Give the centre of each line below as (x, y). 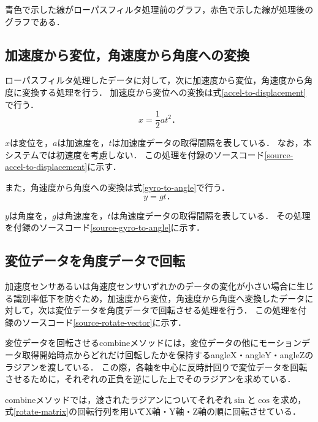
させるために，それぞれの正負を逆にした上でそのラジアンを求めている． (150, 379)
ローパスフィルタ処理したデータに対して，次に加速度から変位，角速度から (155, 80)
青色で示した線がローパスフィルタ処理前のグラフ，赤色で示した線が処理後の (159, 9)
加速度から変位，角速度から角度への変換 (127, 54)
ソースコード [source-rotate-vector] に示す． (104, 322)
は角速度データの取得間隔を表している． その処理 (210, 215)
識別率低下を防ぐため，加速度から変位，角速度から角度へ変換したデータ (159, 298)
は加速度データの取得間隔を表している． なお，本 (212, 143)
